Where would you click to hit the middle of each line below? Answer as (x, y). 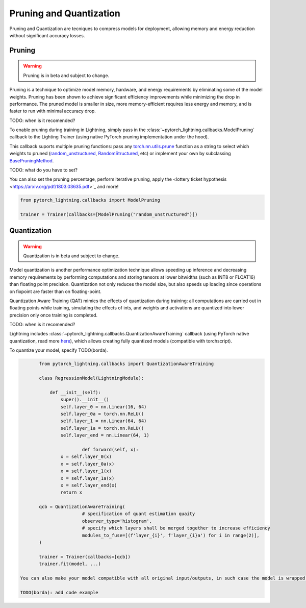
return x (71, 492)
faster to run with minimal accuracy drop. (53, 111)
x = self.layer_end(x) (89, 485)
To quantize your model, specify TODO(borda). (59, 350)
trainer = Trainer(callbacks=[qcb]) (85, 557)
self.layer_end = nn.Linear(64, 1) (105, 435)
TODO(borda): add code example (59, 592)
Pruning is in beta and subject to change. (66, 75)
